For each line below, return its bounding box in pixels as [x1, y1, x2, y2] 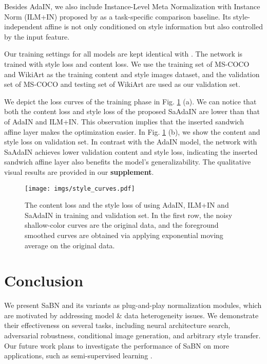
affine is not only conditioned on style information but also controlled [45, 21, 263, 32]
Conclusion [4, 270, 84, 291]
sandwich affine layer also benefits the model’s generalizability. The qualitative [4, 156, 251, 167]
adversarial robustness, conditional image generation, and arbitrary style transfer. [4, 330, 261, 341]
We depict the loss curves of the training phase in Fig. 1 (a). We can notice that [4, 96, 257, 106]
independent [4, 21, 43, 32]
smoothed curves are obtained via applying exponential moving [25, 229, 223, 240]
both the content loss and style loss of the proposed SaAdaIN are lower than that [4, 106, 260, 117]
